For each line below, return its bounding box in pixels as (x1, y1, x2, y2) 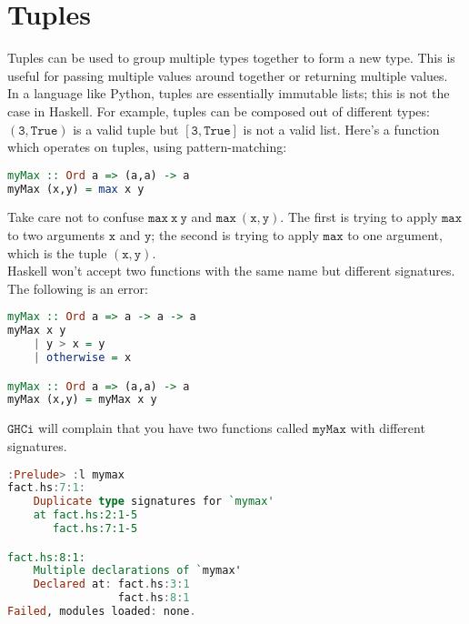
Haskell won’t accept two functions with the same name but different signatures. (7, 261, 455, 280)
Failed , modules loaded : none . (7, 605, 196, 619)
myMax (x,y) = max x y (7, 182, 145, 196)
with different (350, 418, 425, 438)
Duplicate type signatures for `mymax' (33, 495, 274, 508)
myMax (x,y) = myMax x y (7, 393, 157, 407)
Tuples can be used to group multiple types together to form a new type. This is (7, 48, 455, 67)
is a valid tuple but (73, 119, 179, 138)
